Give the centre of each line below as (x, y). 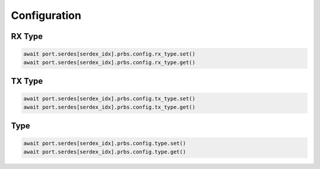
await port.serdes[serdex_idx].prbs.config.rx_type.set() (109, 54)
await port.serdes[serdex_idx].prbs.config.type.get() (105, 152)
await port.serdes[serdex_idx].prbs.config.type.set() (105, 144)
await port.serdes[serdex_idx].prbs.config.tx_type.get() (109, 107)
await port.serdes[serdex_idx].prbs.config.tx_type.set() (109, 99)
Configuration (46, 15)
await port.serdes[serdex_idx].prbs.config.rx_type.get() (109, 62)
